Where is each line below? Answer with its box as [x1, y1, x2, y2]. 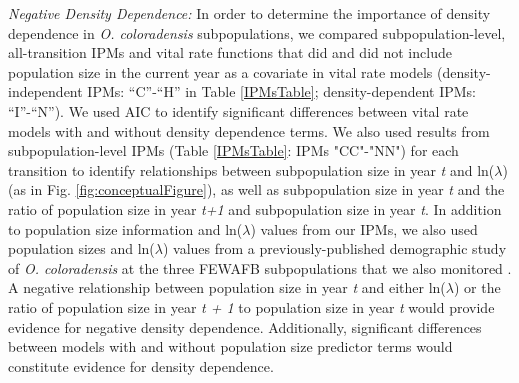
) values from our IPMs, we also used [250, 218, 478, 239]
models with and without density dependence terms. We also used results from [8, 120, 490, 141]
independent [8, 81, 83, 102]
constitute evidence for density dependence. [8, 355, 274, 376]
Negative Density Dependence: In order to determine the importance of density [8, 3, 491, 23]
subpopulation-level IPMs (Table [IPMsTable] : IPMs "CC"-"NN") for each [8, 140, 459, 161]
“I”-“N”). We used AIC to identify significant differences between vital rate [8, 100, 469, 121]
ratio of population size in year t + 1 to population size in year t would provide [8, 296, 495, 317]
